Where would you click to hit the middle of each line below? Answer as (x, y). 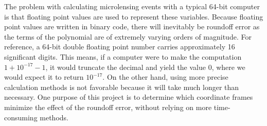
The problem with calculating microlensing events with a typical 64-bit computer (132, 6)
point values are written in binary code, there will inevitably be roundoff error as (132, 26)
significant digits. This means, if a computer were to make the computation (123, 56)
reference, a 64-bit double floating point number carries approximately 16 (120, 47)
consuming (21, 117)
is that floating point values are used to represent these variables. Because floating (134, 16)
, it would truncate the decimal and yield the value (126, 67)
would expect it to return (44, 77)
